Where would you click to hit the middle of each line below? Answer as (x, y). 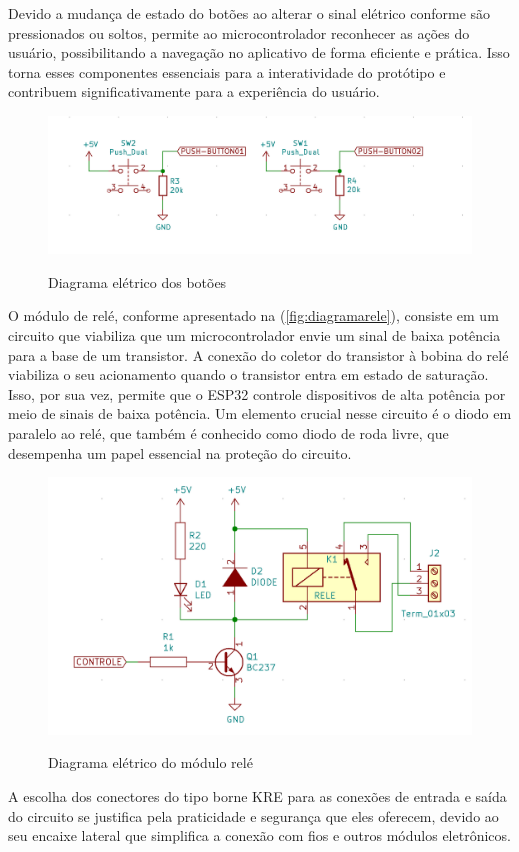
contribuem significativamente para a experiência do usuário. (194, 91)
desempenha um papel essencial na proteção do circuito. (180, 452)
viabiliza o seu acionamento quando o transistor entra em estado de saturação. (248, 374)
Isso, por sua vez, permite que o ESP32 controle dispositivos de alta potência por (257, 393)
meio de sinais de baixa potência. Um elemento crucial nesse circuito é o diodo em (260, 413)
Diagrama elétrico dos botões (137, 281)
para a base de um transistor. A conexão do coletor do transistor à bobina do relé (258, 354)
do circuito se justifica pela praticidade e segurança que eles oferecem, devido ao (253, 815)
